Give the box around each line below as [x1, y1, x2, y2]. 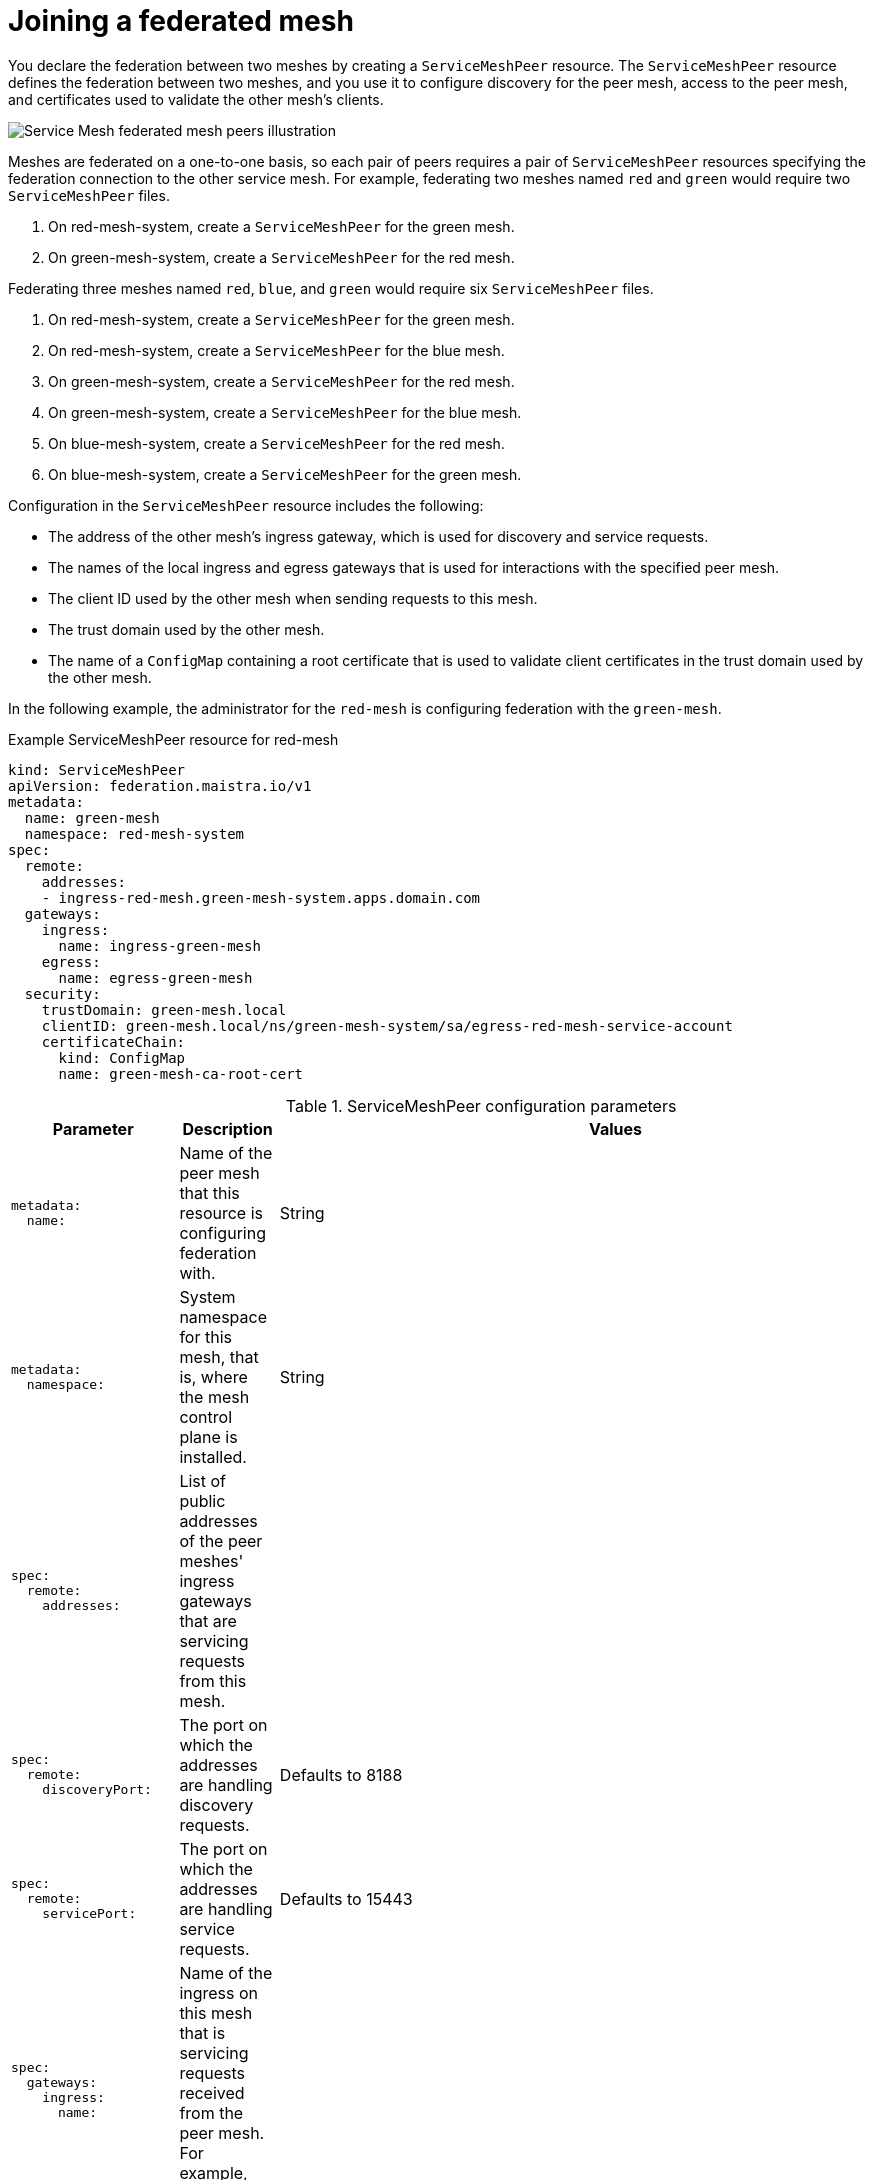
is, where [179, 1366, 248, 1387]
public [179, 1490, 226, 1511]
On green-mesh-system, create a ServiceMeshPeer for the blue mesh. [48, 403, 522, 421]
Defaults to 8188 [279, 1764, 403, 1785]
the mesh [179, 1386, 250, 1407]
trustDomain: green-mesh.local [41, 1001, 287, 1018]
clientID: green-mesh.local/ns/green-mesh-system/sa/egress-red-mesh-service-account [41, 1017, 733, 1034]
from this [179, 1670, 247, 1691]
